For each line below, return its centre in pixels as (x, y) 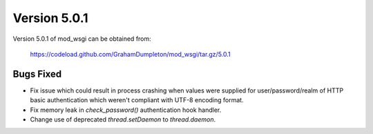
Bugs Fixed (37, 74)
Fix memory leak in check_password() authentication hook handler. (126, 110)
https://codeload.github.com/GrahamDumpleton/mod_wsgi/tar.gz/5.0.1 (130, 54)
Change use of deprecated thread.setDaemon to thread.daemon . (123, 119)
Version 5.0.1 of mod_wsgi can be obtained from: (82, 39)
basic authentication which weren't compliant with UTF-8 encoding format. (137, 100)
